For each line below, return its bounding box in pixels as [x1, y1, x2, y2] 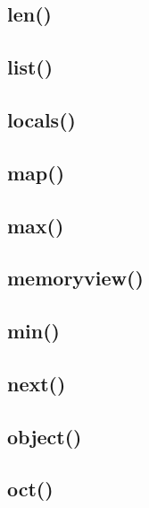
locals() [7, 105, 76, 133]
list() [7, 53, 54, 81]
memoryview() [7, 264, 144, 292]
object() [7, 422, 82, 450]
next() [7, 369, 66, 397]
